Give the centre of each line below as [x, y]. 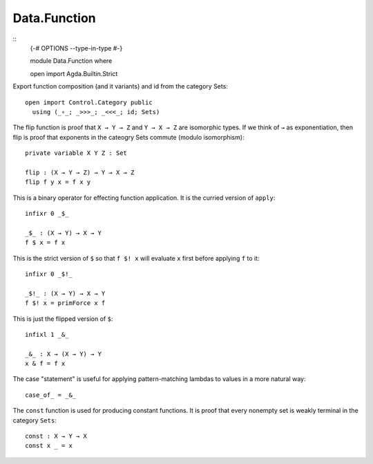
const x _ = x [49, 446]
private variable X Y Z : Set [76, 153]
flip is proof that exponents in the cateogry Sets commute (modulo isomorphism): [128, 137]
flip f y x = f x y [58, 182]
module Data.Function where [71, 61]
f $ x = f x [45, 243]
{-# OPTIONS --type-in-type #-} [76, 48]
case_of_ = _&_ [51, 395]
